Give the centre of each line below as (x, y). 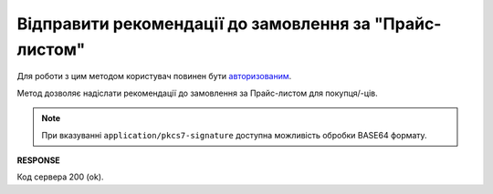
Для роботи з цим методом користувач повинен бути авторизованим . (154, 77)
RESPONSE (39, 160)
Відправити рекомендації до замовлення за (194, 24)
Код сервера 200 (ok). (60, 177)
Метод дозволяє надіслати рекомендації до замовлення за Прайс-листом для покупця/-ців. (197, 93)
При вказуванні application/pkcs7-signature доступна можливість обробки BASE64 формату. (235, 135)
